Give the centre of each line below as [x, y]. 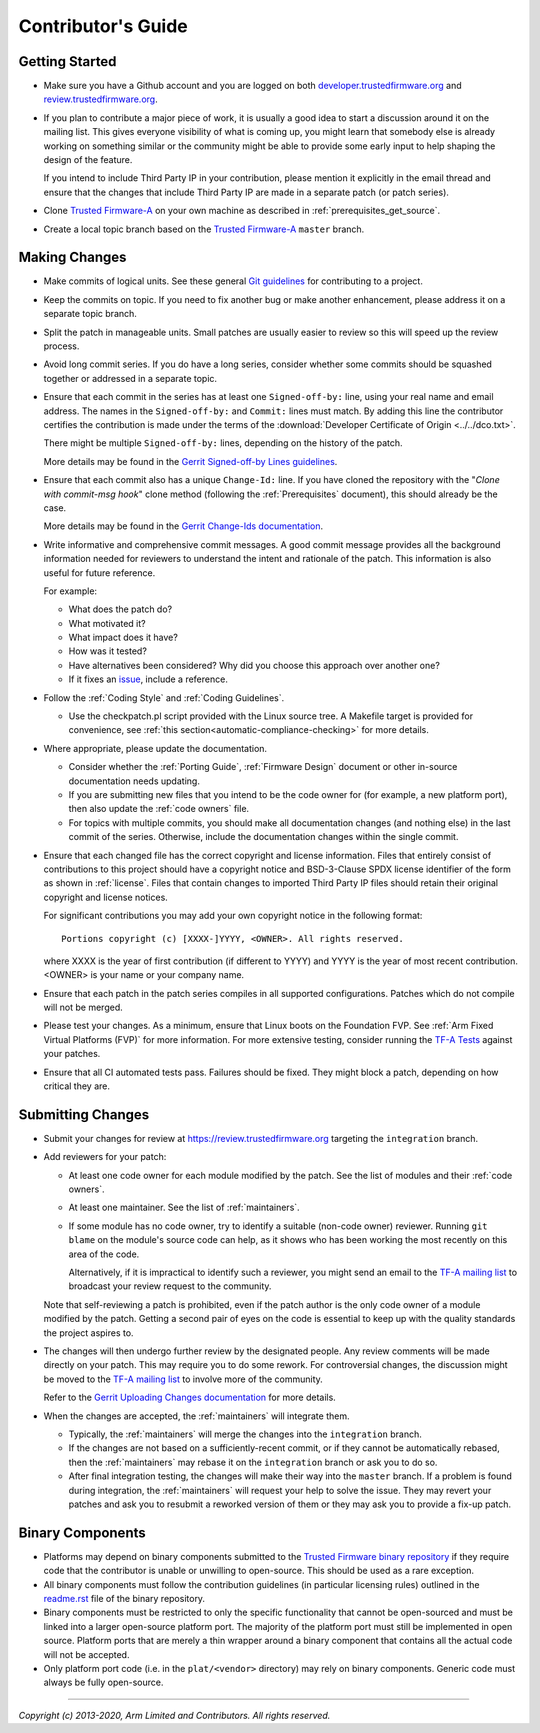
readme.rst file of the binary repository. [124, 1598]
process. [61, 346]
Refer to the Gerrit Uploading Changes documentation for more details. [190, 1397]
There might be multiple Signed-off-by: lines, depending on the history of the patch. [223, 443]
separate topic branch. [90, 314]
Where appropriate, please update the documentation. [155, 748]
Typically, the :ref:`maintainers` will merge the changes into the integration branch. [245, 1434]
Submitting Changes [84, 1114]
